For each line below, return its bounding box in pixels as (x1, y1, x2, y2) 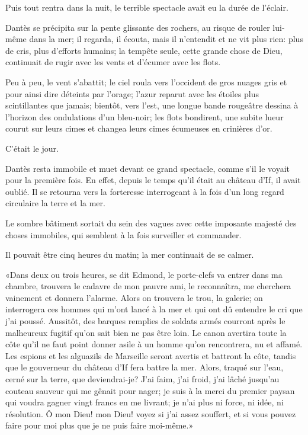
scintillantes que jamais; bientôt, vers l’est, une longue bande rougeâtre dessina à (5, 99, 299, 111)
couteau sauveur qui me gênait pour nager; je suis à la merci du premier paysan (5, 384, 295, 396)
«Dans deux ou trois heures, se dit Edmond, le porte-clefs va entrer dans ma (5, 268, 283, 280)
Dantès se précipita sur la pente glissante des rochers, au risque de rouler (5, 21, 270, 33)
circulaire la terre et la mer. (5, 197, 105, 209)
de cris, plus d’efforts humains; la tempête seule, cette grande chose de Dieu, (5, 44, 283, 56)
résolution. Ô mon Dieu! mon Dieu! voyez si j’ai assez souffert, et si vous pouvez (5, 407, 296, 420)
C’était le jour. (5, 142, 59, 154)
